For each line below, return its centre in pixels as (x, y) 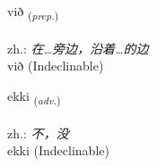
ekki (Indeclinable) (58, 150)
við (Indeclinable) (56, 66)
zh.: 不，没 (38, 133)
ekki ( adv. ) (34, 96)
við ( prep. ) (33, 12)
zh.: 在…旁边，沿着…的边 (78, 48)
